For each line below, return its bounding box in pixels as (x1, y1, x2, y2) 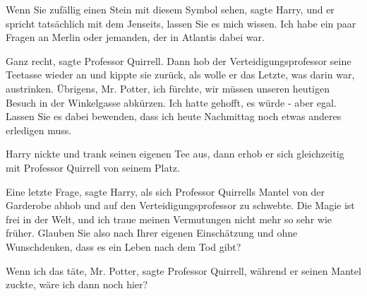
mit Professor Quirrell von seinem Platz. (6, 160, 180, 174)
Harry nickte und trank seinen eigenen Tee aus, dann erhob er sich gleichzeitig (6, 146, 344, 161)
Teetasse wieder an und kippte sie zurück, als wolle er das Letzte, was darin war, (6, 67, 355, 82)
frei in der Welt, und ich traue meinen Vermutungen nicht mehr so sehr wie (6, 211, 332, 226)
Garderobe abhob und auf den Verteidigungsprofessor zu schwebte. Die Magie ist (6, 198, 355, 213)
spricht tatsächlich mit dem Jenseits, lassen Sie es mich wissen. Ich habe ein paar (6, 16, 356, 30)
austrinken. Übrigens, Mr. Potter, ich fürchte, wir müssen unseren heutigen (6, 81, 330, 95)
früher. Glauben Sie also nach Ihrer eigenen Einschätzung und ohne (6, 225, 298, 240)
